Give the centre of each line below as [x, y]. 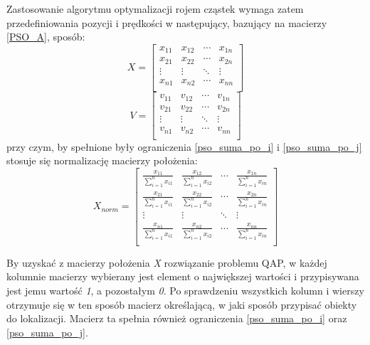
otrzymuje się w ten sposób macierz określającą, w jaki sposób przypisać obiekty [182, 304]
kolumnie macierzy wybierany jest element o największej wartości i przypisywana [183, 276]
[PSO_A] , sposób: [46, 37]
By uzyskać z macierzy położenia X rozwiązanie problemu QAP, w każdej [167, 262]
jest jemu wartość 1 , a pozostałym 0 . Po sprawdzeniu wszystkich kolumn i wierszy [185, 291]
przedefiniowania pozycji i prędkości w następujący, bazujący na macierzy [167, 22]
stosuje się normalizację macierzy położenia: [102, 160]
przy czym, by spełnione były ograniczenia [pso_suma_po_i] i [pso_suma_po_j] [184, 146]
